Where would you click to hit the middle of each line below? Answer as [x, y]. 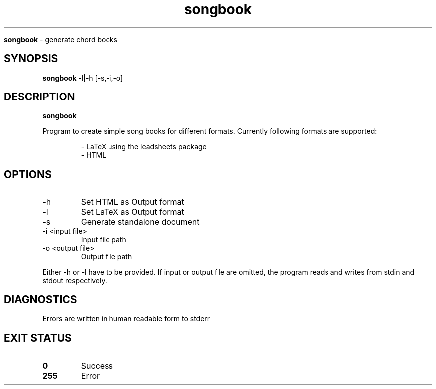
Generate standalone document [140, 222]
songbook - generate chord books [61, 39]
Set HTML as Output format [132, 202]
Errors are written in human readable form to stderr [126, 319]
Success [97, 365]
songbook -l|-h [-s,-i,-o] [83, 78]
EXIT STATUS [38, 338]
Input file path [104, 240]
